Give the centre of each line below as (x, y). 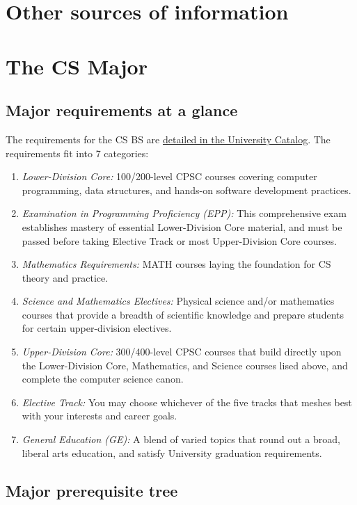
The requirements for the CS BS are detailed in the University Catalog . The (168, 139)
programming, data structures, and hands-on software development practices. (187, 190)
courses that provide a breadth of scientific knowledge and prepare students (183, 314)
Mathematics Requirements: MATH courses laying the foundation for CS (176, 264)
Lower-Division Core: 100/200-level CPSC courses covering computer (169, 176)
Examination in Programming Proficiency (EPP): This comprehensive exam (184, 213)
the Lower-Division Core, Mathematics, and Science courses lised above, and (185, 365)
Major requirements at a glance (122, 110)
